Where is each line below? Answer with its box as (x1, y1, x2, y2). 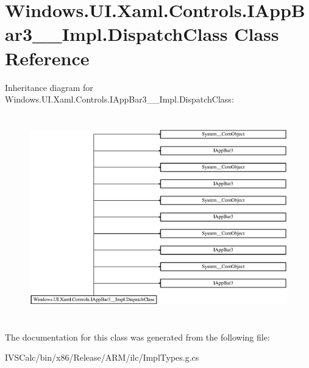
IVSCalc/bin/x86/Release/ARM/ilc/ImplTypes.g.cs (5, 351, 199, 364)
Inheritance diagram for (5, 81, 93, 93)
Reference (5, 45, 90, 70)
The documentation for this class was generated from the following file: (5, 330, 270, 343)
